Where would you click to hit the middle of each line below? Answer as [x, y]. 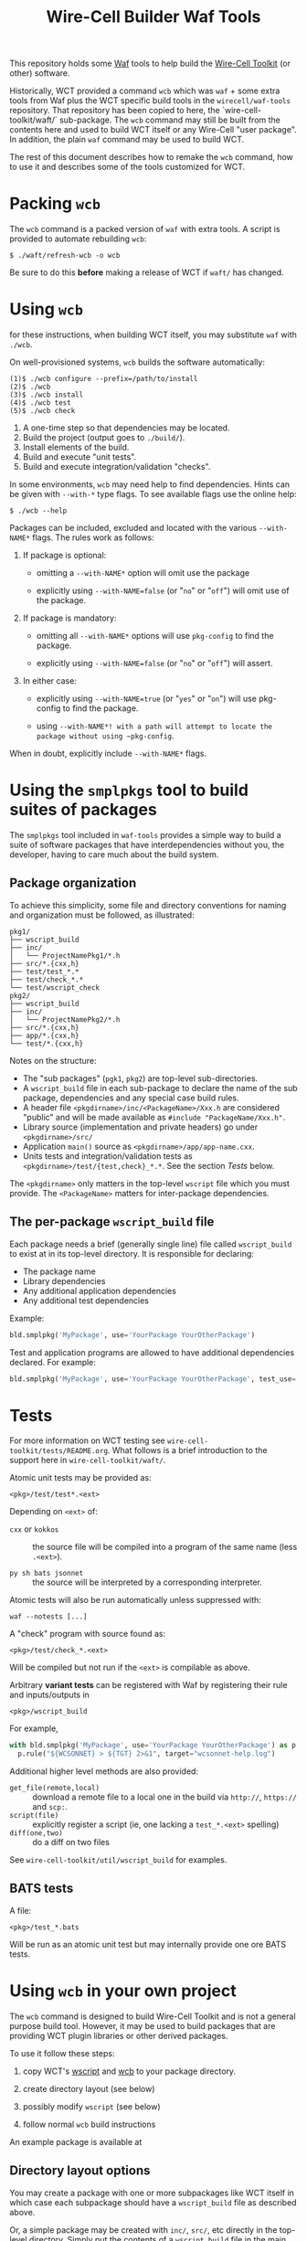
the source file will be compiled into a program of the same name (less [165, 1547]
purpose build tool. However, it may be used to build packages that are [143, 2025]
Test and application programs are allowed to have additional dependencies [152, 1352]
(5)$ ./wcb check [42, 411]
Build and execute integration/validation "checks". [116, 467]
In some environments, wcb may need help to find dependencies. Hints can [150, 484]
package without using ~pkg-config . [105, 736]
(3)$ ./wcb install [47, 395]
